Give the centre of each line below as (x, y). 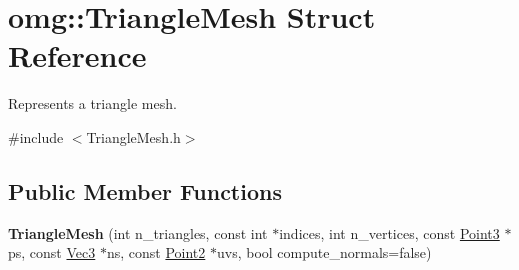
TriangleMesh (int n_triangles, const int (138, 232)
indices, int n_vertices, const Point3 (389, 232)
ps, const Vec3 (52, 252)
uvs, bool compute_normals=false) (324, 252)
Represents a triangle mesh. (92, 103)
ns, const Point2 (156, 252)
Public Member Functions (145, 190)
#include (36, 136)
